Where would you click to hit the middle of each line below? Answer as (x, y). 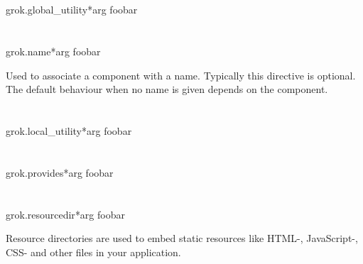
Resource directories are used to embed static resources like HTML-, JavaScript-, (182, 238)
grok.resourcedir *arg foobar (65, 214)
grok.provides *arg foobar (60, 172)
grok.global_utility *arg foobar (72, 10)
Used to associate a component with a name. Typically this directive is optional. (181, 75)
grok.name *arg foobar (53, 51)
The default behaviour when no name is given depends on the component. (167, 89)
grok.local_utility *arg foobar (69, 130)
